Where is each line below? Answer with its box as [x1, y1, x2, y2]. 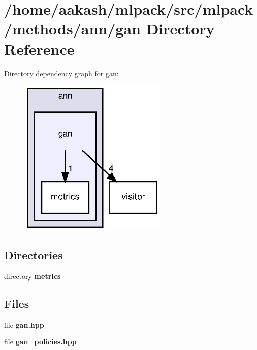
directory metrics [4, 270, 61, 281]
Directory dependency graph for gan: [4, 67, 119, 78]
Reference [4, 38, 75, 59]
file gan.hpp [4, 319, 44, 330]
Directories [4, 247, 63, 262]
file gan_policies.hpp [4, 336, 77, 347]
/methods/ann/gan [4, 18, 141, 39]
